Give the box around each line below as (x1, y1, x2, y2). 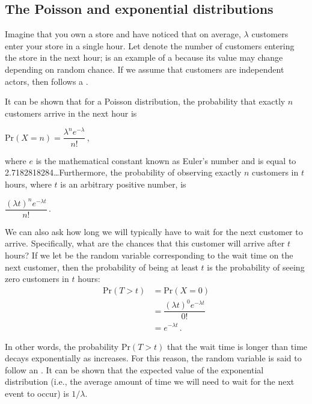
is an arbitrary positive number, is (60, 177, 186, 190)
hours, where (5, 177, 52, 190)
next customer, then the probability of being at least (5, 260, 198, 273)
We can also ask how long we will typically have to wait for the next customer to (5, 225, 303, 237)
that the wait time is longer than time (167, 340, 308, 352)
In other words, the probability (5, 340, 119, 352)
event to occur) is (5, 387, 69, 399)
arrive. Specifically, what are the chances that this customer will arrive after (5, 237, 285, 249)
